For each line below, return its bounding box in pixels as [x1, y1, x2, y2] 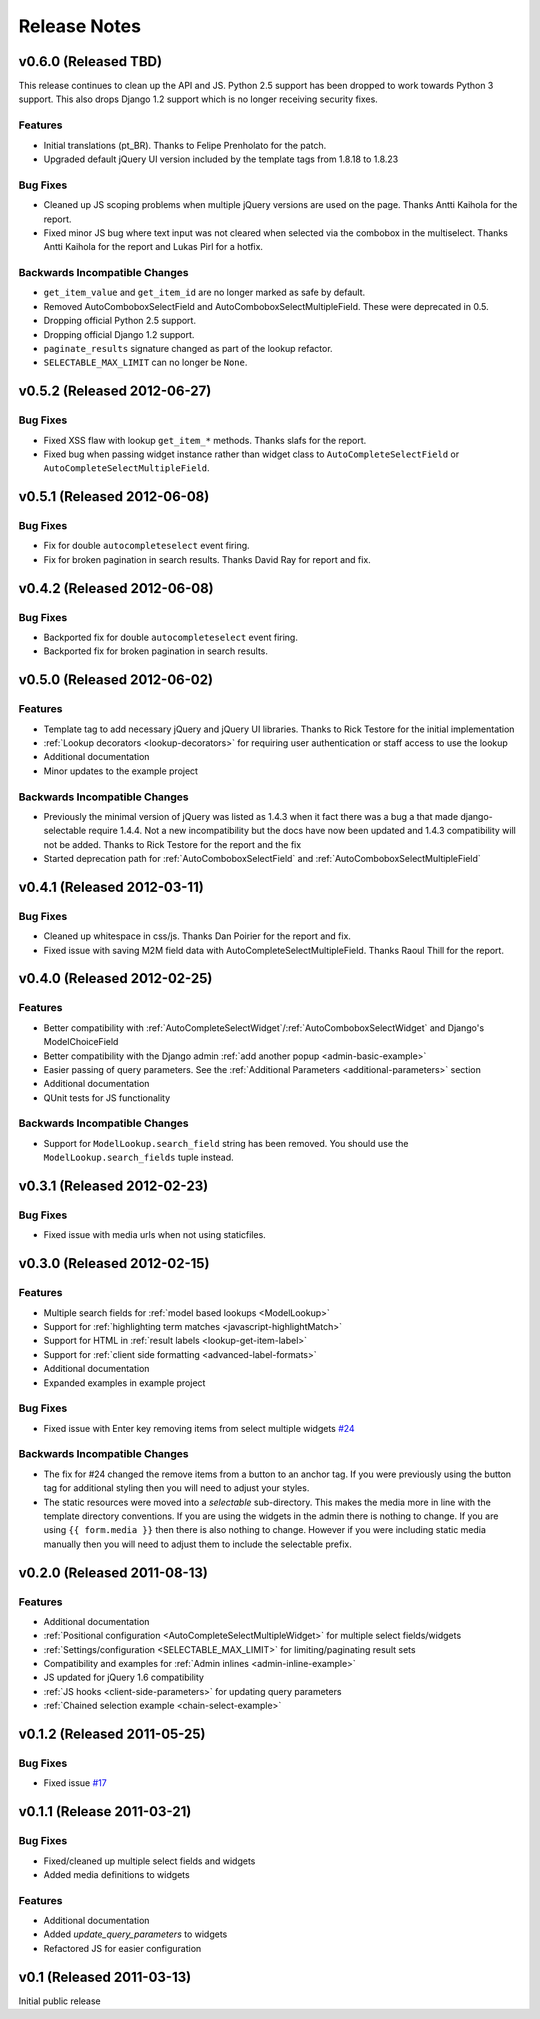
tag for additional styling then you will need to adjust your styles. [43, 1482, 310, 1494]
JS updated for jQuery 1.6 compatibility [43, 1671, 205, 1684]
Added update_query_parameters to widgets [43, 1928, 228, 1940]
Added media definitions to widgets [43, 1868, 190, 1880]
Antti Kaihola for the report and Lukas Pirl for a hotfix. [43, 241, 264, 253]
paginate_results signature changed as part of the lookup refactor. [43, 343, 334, 354]
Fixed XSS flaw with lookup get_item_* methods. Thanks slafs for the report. [43, 434, 367, 446]
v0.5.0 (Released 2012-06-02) [18, 671, 214, 689]
